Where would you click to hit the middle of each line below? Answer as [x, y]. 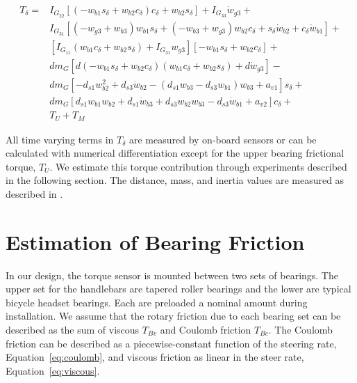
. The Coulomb [300, 329]
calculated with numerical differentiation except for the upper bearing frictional [175, 153]
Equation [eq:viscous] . [53, 370]
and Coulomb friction [206, 329]
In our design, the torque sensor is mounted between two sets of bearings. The [172, 275]
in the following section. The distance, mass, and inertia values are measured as [175, 180]
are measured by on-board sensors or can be [223, 139]
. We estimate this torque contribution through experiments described [198, 166]
